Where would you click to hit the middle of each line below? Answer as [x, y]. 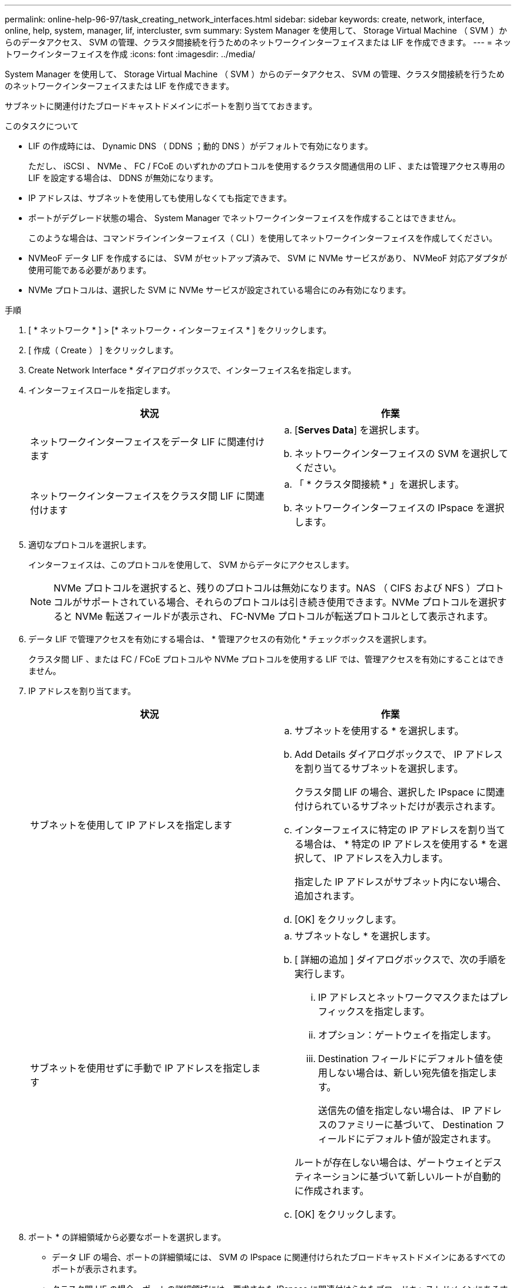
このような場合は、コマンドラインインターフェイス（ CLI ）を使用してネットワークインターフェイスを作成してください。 [263, 238]
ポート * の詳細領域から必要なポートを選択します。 [127, 1237]
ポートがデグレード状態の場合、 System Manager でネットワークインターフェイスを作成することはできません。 [244, 218]
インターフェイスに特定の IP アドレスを [381, 830]
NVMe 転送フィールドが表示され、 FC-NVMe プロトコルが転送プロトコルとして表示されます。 [284, 616]
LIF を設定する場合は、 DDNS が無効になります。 [123, 178]
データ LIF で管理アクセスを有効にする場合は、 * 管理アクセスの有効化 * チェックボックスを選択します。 [230, 639]
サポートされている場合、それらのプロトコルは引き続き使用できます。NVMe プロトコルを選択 [290, 602]
